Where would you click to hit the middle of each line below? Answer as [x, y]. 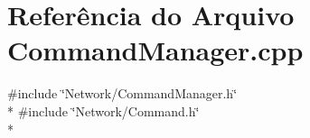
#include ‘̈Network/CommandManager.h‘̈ [122, 93]
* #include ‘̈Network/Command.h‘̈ [103, 110]
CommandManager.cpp [155, 50]
